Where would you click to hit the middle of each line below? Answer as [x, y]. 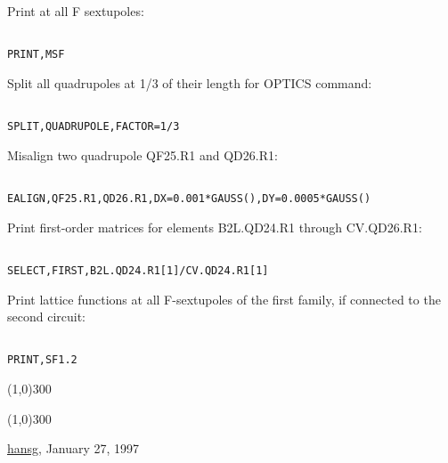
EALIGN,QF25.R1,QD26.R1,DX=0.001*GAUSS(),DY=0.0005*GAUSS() [189, 199]
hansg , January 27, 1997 [73, 448]
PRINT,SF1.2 [42, 360]
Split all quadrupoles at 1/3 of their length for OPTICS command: [190, 82]
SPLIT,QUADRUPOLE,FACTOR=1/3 [94, 127]
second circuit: [47, 317]
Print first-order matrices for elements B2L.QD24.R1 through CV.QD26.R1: [215, 227]
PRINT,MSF [36, 55]
